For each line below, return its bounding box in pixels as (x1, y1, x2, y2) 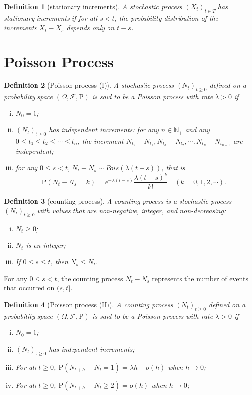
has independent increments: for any (49, 124, 159, 135)
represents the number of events (152, 273, 248, 283)
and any (185, 124, 210, 135)
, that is (161, 162, 185, 173)
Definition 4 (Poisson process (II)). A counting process (4, 299, 173, 309)
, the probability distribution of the (114, 12, 218, 23)
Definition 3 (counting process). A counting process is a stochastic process (4, 195, 232, 206)
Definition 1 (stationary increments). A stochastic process (4, 1, 182, 11)
